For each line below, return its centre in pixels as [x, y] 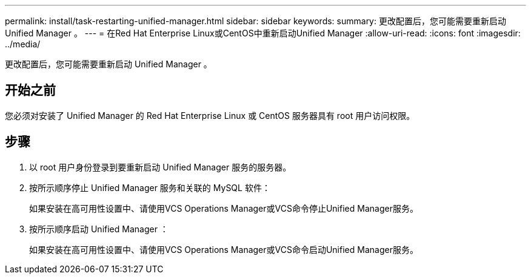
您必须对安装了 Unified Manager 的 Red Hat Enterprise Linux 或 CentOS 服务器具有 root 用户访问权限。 [210, 115]
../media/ [23, 44]
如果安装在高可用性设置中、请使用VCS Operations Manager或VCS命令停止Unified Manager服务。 [224, 208]
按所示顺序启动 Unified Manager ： [99, 229]
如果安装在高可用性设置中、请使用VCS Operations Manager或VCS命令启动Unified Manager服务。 [224, 249]
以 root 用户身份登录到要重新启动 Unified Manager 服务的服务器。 [160, 167]
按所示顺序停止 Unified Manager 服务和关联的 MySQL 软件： [150, 187]
